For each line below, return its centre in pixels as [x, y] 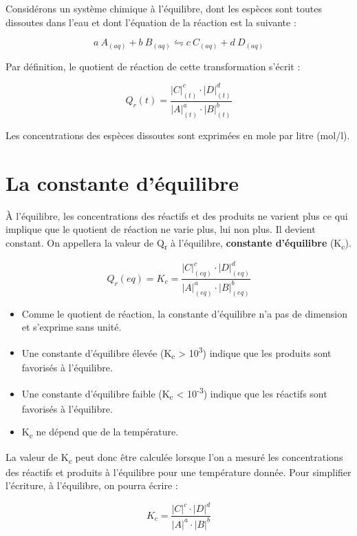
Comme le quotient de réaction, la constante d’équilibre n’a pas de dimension [184, 313]
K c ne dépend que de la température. [100, 433]
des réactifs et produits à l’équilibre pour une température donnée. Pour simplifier [178, 472]
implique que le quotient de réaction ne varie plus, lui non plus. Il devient [161, 229]
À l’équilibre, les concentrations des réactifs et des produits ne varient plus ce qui [177, 215]
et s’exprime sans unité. [72, 327]
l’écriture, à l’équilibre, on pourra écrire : [92, 485]
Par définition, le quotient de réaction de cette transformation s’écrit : [153, 66]
